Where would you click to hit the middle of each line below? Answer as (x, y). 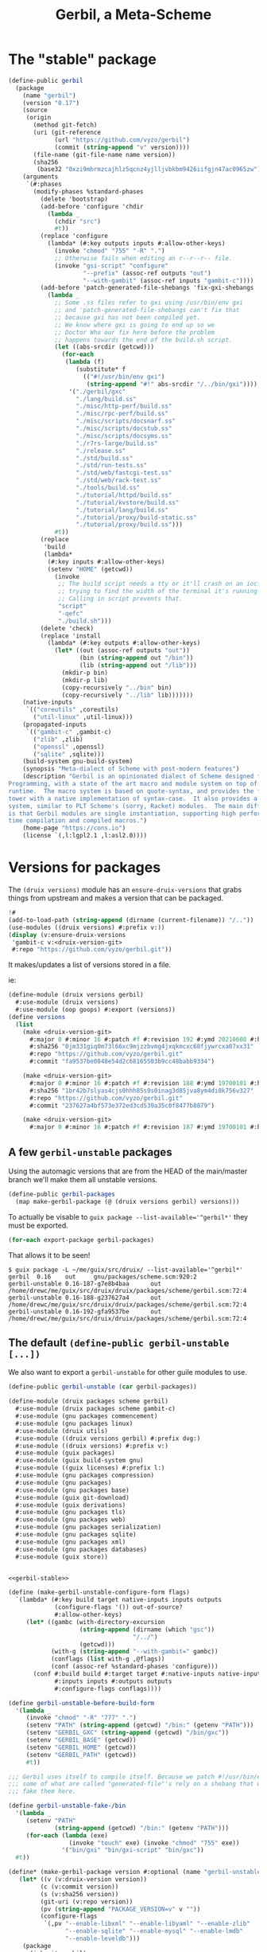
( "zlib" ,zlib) (58, 739)
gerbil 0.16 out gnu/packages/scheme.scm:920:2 (103, 1277)
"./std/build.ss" (104, 458)
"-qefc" (71, 613)
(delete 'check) (67, 628)
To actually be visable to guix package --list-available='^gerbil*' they (128, 1216)
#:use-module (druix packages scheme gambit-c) (96, 1409)
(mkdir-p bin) (85, 673)
